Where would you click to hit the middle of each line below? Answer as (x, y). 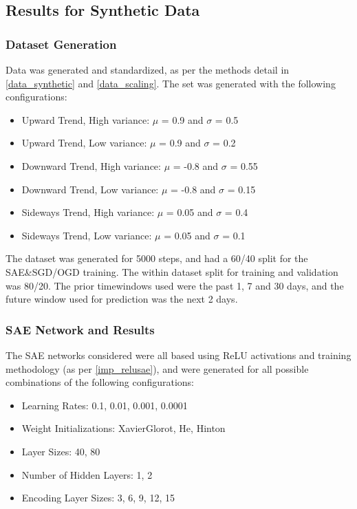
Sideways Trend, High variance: (88, 212)
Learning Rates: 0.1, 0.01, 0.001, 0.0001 (105, 405)
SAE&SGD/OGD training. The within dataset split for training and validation (172, 271)
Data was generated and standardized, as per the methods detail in (148, 69)
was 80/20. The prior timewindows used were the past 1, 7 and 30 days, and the (175, 285)
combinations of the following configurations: (100, 382)
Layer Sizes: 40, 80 (61, 451)
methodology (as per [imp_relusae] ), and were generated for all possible (157, 368)
